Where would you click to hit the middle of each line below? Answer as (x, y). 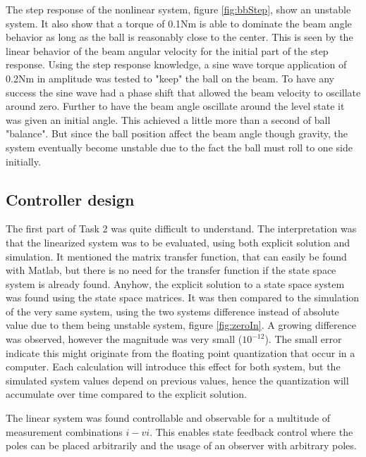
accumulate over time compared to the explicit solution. (126, 394)
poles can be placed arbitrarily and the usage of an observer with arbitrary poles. (181, 445)
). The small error (303, 339)
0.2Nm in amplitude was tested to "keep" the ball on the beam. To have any (170, 78)
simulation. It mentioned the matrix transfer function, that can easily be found (176, 256)
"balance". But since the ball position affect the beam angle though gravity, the (177, 133)
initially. (23, 161)
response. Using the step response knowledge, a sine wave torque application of (176, 64)
